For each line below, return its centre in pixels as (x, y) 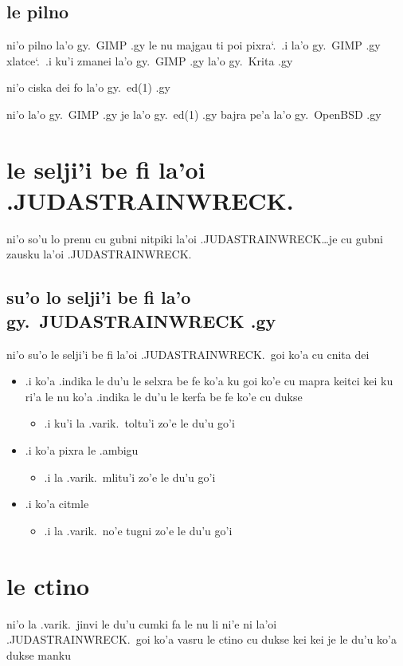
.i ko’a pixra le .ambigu (82, 450)
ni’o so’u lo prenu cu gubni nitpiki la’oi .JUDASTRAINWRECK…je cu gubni (195, 238)
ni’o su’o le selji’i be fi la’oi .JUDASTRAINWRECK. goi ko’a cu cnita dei (188, 354)
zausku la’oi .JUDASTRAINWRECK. (99, 254)
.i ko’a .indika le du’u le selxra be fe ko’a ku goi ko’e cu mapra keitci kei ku (209, 381)
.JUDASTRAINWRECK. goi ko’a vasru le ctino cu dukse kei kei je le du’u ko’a (201, 639)
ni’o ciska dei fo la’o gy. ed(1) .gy (88, 87)
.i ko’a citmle (57, 504)
